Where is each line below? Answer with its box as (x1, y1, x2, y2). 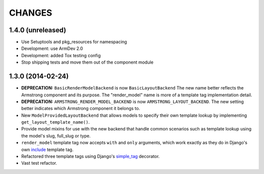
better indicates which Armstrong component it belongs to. (21, 106, 140, 111)
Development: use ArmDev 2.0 (21, 45, 83, 51)
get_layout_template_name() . (21, 119, 90, 125)
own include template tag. (21, 147, 74, 152)
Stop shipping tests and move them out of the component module (21, 59, 154, 65)
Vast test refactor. (21, 160, 57, 166)
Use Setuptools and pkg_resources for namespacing (21, 39, 127, 45)
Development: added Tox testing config (21, 52, 101, 58)
